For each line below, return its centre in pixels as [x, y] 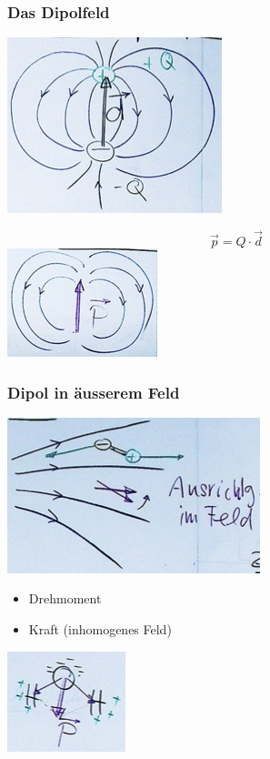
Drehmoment [65, 598]
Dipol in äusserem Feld [94, 392]
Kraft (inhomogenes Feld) [100, 629]
